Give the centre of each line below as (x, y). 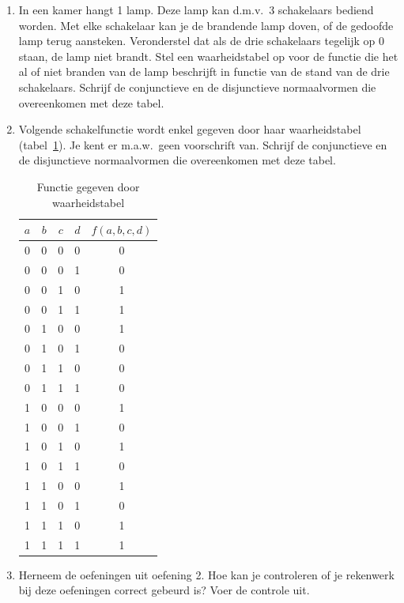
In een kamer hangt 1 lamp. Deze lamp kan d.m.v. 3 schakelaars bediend (196, 9)
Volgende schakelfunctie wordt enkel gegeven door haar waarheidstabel (190, 129)
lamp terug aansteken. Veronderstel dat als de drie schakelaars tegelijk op (197, 41)
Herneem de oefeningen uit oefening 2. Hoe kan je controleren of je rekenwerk (206, 574)
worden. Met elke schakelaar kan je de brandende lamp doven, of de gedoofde (206, 25)
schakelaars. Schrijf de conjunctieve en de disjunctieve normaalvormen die (197, 87)
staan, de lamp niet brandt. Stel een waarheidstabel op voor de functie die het (208, 56)
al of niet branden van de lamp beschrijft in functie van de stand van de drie (204, 72)
